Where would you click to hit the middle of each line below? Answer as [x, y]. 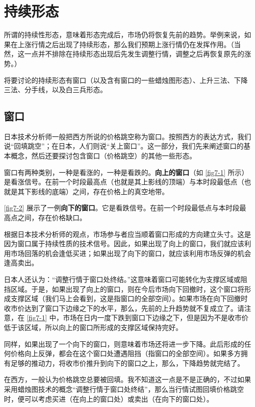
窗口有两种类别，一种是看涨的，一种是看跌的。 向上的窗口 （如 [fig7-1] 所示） [126, 172]
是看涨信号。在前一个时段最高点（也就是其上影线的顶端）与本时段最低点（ [124, 182]
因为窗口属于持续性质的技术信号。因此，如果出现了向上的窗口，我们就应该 [124, 243]
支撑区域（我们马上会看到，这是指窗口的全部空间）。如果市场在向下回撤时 [129, 298]
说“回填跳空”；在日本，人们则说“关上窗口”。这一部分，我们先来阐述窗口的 [124, 146]
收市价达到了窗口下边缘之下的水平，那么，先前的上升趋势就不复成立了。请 [124, 308]
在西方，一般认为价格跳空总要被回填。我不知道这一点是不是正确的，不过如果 [127, 379]
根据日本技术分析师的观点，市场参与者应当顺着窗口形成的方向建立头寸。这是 [127, 234]
